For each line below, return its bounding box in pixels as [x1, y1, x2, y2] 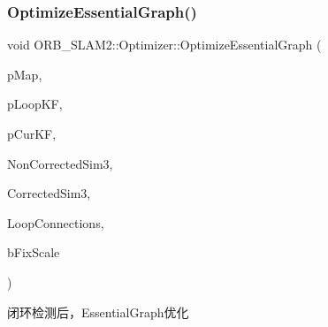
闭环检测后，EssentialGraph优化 [7, 302, 189, 321]
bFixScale [7, 243, 60, 262]
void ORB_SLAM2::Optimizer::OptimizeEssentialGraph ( [7, 35, 322, 54]
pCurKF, [7, 125, 57, 142]
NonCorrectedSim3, [7, 154, 113, 172]
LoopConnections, [7, 213, 104, 232]
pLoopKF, [7, 95, 63, 113]
